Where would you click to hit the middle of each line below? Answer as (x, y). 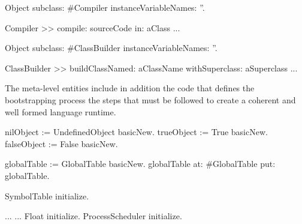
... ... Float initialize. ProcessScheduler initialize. (93, 216)
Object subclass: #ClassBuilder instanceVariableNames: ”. (111, 48)
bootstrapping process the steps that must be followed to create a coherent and (150, 99)
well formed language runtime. (61, 111)
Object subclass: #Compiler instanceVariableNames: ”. (105, 7)
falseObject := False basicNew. (61, 143)
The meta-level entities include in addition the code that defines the (130, 88)
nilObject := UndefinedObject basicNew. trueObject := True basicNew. (136, 132)
